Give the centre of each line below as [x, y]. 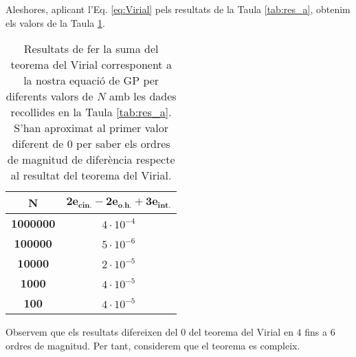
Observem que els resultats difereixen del [92, 332]
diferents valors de [49, 96]
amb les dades [143, 96]
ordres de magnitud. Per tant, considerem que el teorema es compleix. [153, 345]
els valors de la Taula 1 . [55, 22]
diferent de [38, 144]
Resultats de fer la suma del [91, 49]
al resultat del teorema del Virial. [91, 175]
